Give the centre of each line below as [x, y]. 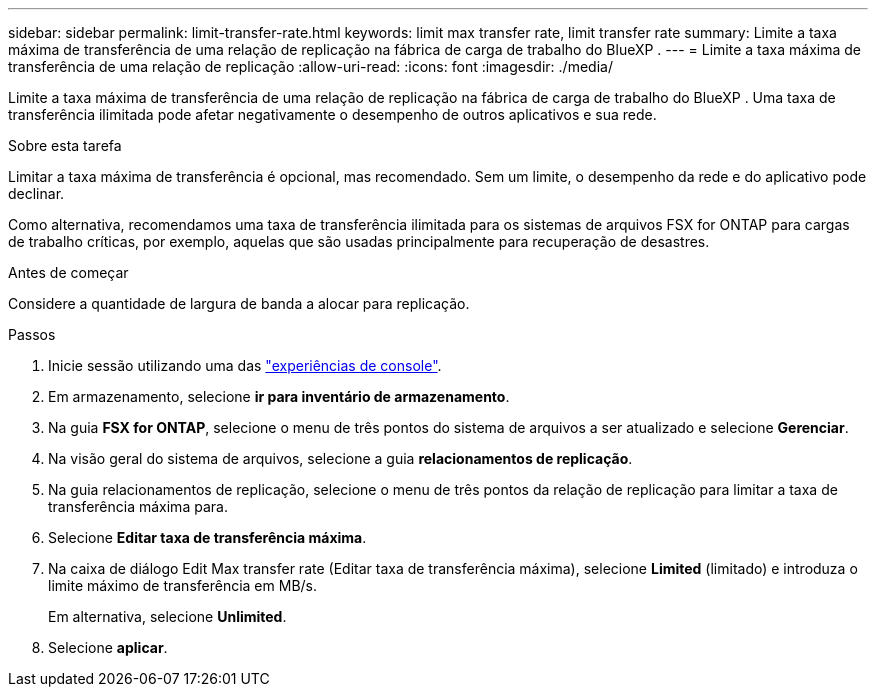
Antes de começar [68, 272]
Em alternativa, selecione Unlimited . [167, 616]
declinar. [36, 193]
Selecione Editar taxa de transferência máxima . [207, 537]
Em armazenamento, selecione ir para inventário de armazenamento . [279, 396]
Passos [32, 334]
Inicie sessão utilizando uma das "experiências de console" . [245, 365]
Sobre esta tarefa [65, 145]
